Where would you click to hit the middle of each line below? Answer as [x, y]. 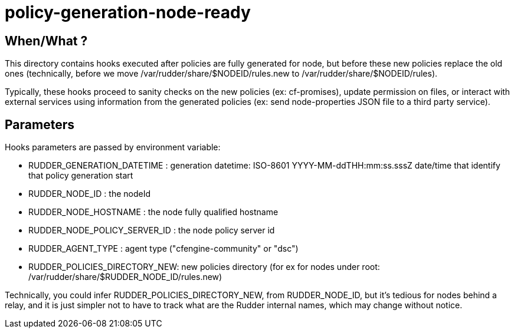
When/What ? [46, 41]
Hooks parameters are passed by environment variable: [113, 147]
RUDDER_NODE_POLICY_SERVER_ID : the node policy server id [152, 230]
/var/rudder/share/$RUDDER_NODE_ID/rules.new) [125, 277]
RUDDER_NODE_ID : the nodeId [90, 194]
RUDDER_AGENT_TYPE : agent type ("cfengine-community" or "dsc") [163, 249]
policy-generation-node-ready [128, 12]
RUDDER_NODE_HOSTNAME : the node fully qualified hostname [153, 212]
